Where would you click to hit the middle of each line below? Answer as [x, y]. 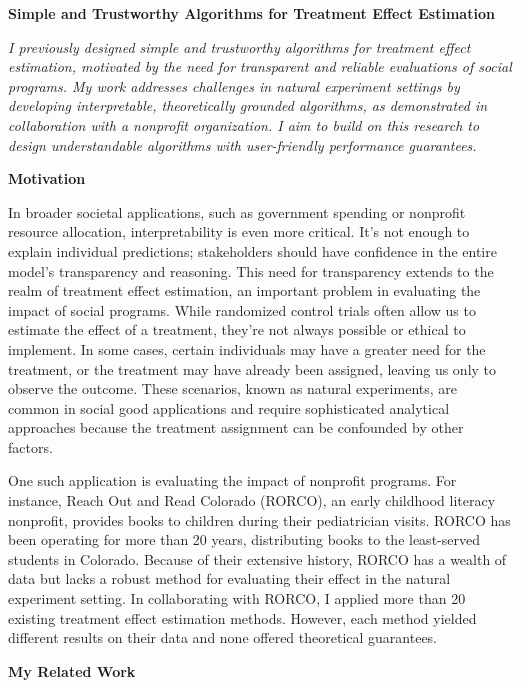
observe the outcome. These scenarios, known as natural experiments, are [232, 388]
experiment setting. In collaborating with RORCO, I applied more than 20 [237, 598]
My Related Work [72, 670]
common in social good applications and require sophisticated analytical [229, 407]
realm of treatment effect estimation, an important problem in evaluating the [244, 290]
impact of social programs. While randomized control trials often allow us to [242, 309]
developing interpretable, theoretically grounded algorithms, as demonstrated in [248, 105]
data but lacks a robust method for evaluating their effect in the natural [229, 578]
